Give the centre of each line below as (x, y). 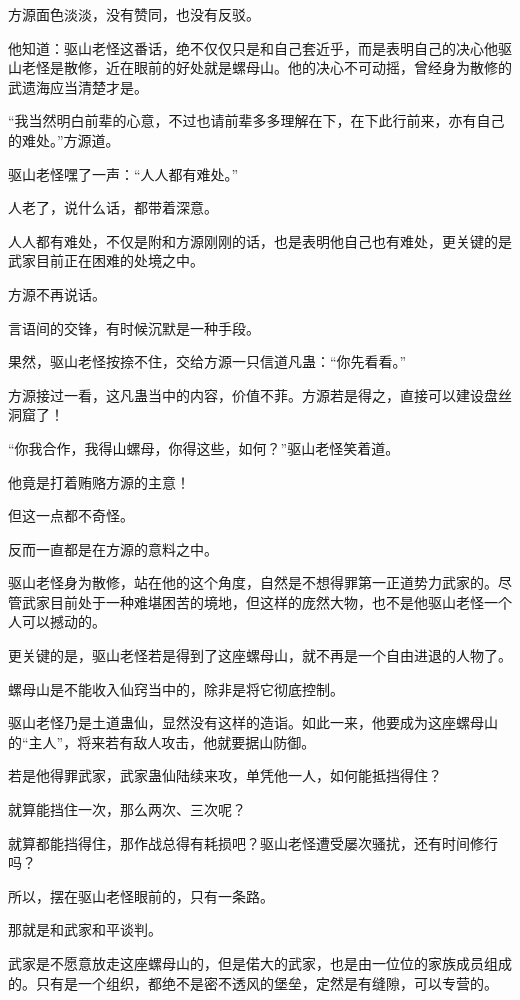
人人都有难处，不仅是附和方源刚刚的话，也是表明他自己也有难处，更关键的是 (260, 240)
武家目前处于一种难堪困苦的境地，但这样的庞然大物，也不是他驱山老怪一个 (266, 601)
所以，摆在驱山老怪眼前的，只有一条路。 (141, 895)
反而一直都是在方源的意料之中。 (113, 548)
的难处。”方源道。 (64, 139)
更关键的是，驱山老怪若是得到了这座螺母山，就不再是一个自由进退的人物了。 (260, 655)
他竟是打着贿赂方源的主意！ (99, 481)
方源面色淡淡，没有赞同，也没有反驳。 (134, 14)
